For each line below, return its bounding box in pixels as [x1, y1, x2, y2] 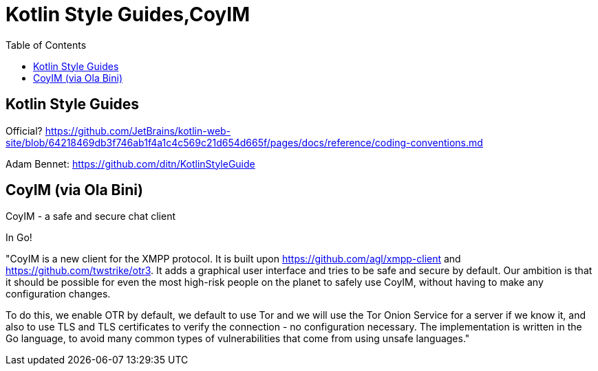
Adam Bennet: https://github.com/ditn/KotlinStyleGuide [6, 157, 255, 170]
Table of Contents [6, 38, 87, 51]
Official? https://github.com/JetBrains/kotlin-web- [6, 124, 231, 137]
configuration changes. [6, 288, 111, 300]
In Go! [6, 232, 32, 244]
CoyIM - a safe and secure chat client [6, 210, 175, 223]
